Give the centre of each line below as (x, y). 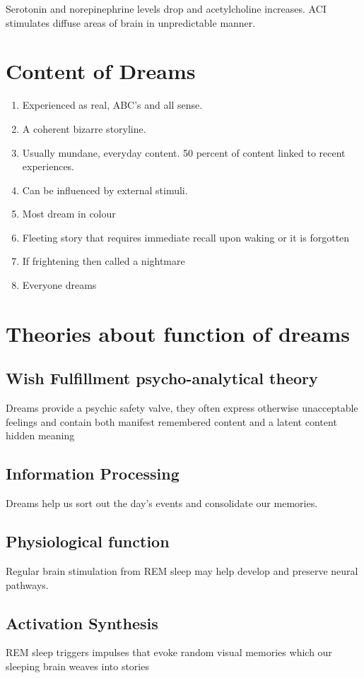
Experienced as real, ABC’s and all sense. (112, 105)
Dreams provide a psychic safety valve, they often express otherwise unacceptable (182, 408)
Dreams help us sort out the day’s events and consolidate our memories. (162, 503)
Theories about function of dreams (178, 333)
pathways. (27, 584)
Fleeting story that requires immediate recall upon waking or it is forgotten (186, 237)
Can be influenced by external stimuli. (105, 190)
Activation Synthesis (82, 623)
